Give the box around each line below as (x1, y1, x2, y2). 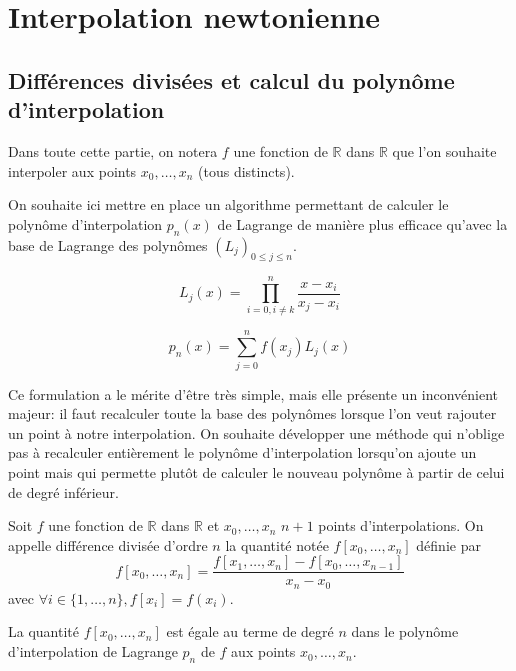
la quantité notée (225, 534, 329, 555)
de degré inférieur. (8, 481, 119, 502)
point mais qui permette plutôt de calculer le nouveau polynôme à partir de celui (8, 461, 505, 482)
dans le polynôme (351, 621, 459, 642)
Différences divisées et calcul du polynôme (8, 64, 455, 95)
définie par (416, 534, 481, 555)
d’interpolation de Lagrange (8, 641, 178, 662)
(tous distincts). (198, 160, 295, 181)
